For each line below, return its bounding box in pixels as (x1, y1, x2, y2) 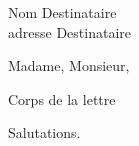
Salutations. (8, 122, 81, 143)
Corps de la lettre (8, 88, 116, 109)
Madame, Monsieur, (8, 55, 130, 76)
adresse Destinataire (8, 21, 131, 42)
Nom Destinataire (8, 2, 117, 22)
